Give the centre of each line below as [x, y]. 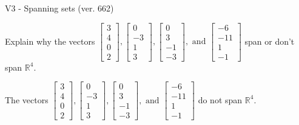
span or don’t [270, 41]
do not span [220, 99]
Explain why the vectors [50, 41]
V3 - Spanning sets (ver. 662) [59, 8]
